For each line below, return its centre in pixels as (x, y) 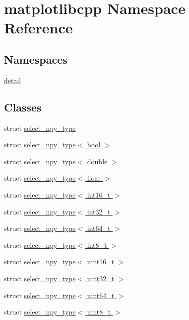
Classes (23, 107)
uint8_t (99, 312)
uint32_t (101, 278)
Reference (38, 28)
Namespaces (36, 59)
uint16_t (101, 262)
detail (13, 80)
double (97, 161)
